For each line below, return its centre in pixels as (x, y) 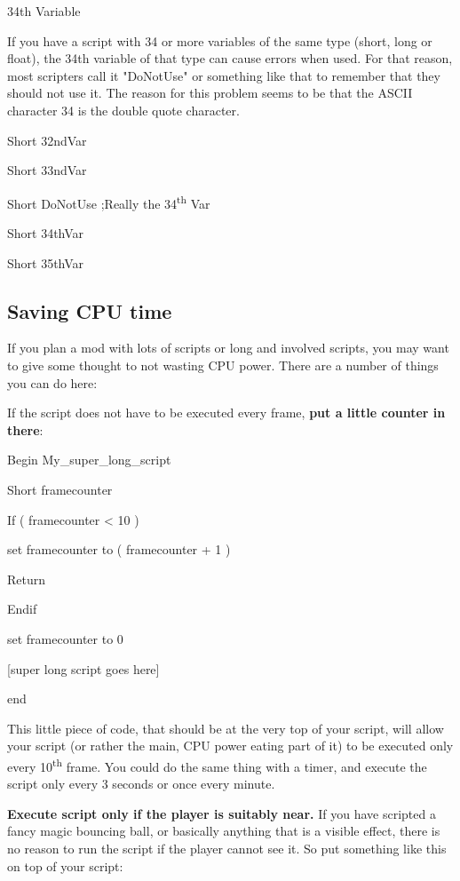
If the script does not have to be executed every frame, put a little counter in (226, 413)
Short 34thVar (46, 233)
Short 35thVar (46, 262)
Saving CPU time (90, 310)
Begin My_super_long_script (89, 460)
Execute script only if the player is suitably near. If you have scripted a (222, 813)
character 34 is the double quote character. (123, 110)
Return (27, 579)
